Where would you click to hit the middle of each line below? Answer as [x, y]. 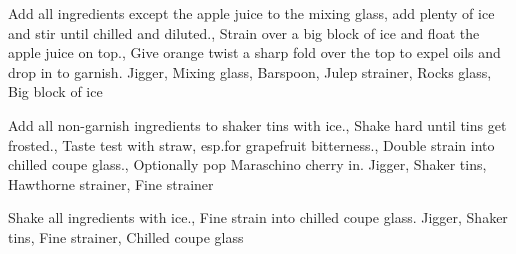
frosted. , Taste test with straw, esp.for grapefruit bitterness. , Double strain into [251, 144]
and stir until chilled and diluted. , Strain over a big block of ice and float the [244, 32]
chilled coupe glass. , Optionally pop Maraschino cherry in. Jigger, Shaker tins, [247, 164]
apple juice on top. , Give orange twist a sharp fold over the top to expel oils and [254, 52]
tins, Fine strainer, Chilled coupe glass [126, 236]
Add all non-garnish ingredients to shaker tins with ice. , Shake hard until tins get [257, 124]
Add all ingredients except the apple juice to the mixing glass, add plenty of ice [251, 13]
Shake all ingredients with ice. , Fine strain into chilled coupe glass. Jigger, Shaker [258, 217]
